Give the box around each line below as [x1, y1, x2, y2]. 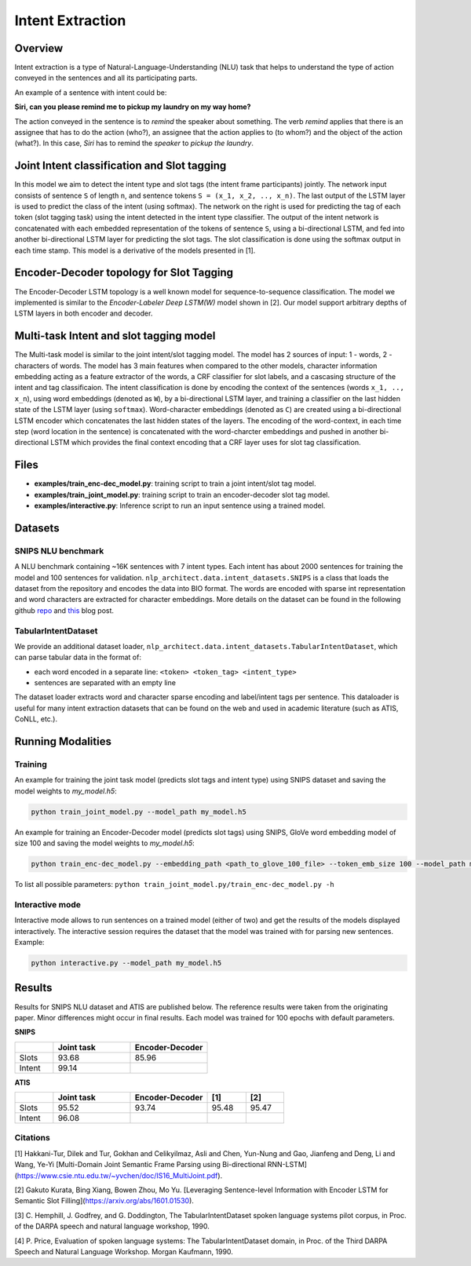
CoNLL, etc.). [14, 714, 58, 724]
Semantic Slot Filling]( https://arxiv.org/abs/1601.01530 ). [14, 1196, 194, 1206]
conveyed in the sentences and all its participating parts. [14, 73, 198, 82]
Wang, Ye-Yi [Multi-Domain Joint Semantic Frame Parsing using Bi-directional [14, 1160, 266, 1169]
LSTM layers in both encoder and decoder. [14, 308, 153, 318]
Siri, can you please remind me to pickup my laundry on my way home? [14, 102, 251, 111]
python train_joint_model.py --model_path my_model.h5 [31, 807, 246, 816]
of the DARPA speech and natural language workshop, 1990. [14, 1221, 210, 1231]
